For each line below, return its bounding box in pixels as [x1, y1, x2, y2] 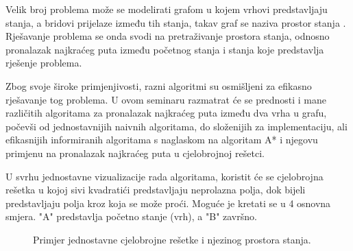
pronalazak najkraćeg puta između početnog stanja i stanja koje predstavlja [5, 42, 324, 56]
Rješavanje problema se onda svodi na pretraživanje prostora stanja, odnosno [5, 29, 330, 43]
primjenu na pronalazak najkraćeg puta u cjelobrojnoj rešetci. [5, 145, 265, 160]
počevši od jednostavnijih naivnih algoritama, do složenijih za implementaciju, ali [5, 119, 348, 133]
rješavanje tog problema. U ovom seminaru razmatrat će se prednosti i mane [5, 92, 326, 106]
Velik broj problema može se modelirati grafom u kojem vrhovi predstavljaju [5, 2, 328, 16]
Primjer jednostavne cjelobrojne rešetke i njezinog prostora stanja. [33, 232, 311, 246]
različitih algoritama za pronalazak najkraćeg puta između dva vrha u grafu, [5, 106, 327, 120]
